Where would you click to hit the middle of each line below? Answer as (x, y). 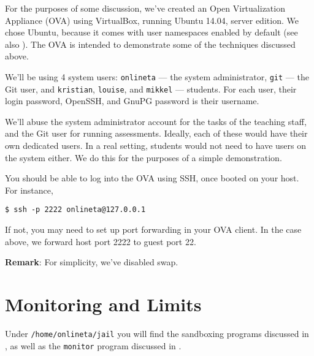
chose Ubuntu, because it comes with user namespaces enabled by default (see (151, 32)
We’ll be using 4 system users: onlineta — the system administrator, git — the (157, 76)
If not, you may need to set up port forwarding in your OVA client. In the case (153, 229)
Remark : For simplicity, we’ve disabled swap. (92, 262)
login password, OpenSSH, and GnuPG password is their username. (132, 101)
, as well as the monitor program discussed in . (93, 345)
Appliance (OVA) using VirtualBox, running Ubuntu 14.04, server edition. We (152, 20)
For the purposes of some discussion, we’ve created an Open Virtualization (145, 8)
